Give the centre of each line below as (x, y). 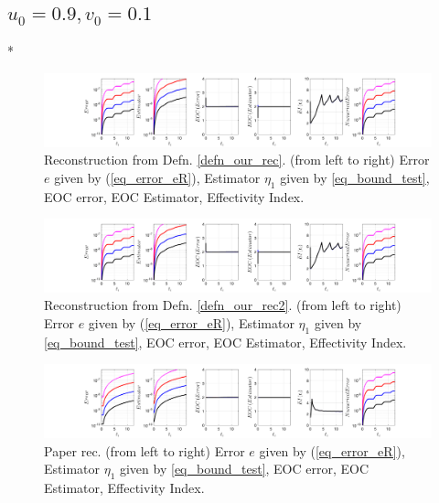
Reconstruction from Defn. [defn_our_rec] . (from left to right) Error (237, 160)
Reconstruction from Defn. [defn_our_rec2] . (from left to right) (223, 305)
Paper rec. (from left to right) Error (145, 450)
